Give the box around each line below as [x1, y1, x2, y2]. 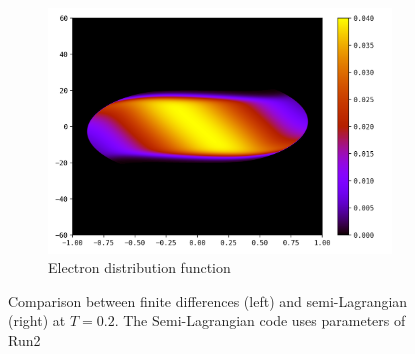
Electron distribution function [48, 257, 231, 278]
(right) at [8, 310, 66, 331]
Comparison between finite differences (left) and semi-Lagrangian [8, 290, 408, 311]
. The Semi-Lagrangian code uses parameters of [114, 310, 406, 331]
